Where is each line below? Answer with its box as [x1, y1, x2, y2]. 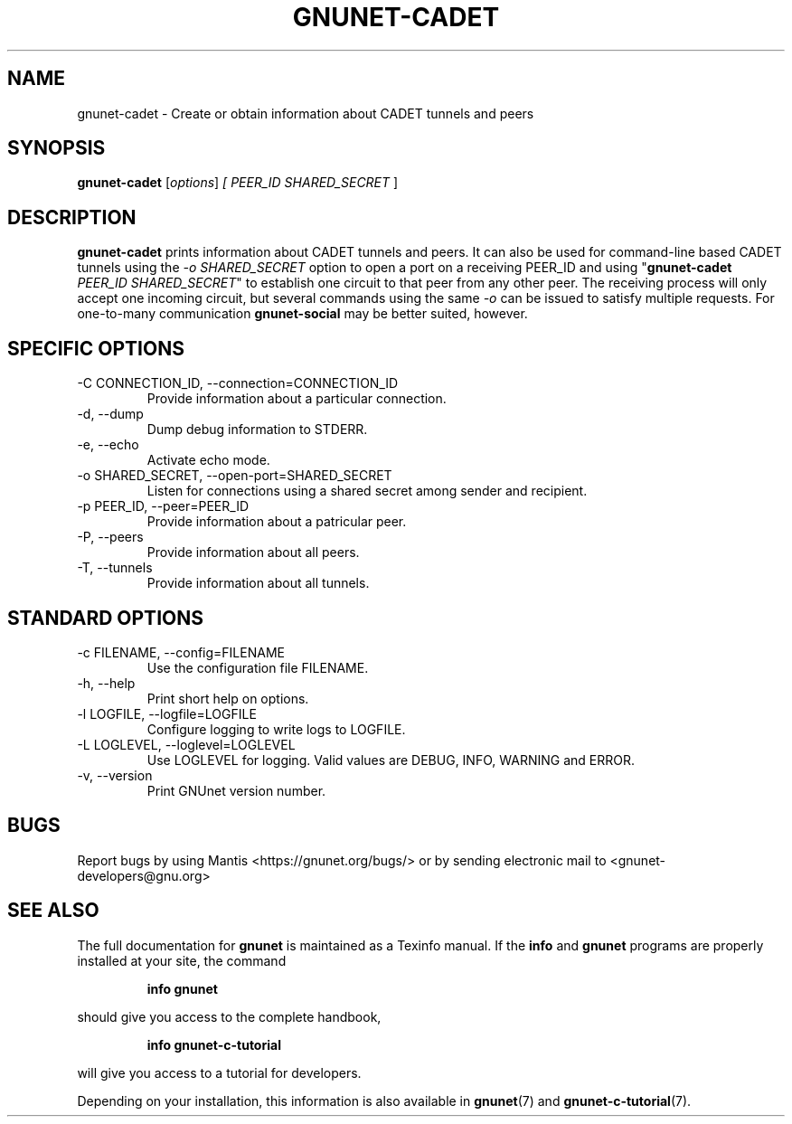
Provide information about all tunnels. [146, 575, 370, 591]
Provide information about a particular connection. [146, 391, 447, 407]
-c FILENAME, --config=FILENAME [77, 644, 285, 660]
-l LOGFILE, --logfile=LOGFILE [77, 705, 257, 722]
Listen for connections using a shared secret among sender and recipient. [146, 483, 588, 499]
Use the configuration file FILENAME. [146, 659, 369, 675]
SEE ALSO [7, 899, 99, 922]
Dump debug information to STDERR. [146, 421, 368, 438]
